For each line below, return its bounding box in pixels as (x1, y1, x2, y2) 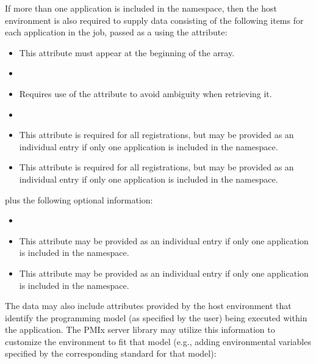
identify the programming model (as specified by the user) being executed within (5, 311, 307, 324)
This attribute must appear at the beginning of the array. (19, 46, 235, 59)
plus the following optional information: (5, 193, 153, 206)
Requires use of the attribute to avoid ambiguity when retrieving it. (19, 87, 272, 100)
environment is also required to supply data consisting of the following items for (5, 13, 304, 26)
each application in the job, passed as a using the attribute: (5, 26, 228, 38)
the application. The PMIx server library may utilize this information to (5, 323, 275, 336)
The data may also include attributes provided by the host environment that (5, 299, 292, 312)
